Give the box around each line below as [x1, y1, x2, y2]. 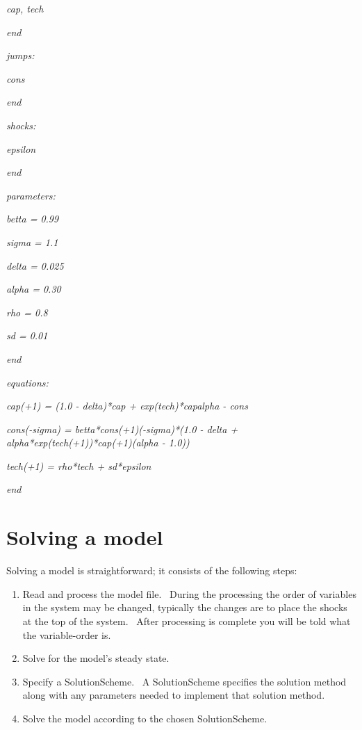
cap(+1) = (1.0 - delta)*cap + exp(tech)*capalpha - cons [6, 398, 248, 413]
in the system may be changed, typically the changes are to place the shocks [22, 600, 347, 615]
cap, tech [6, 1, 44, 15]
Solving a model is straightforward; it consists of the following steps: [6, 563, 297, 578]
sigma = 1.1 [6, 234, 58, 249]
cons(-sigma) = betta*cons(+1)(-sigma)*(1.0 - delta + [6, 421, 238, 436]
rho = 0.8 [6, 305, 48, 319]
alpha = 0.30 [6, 282, 61, 296]
